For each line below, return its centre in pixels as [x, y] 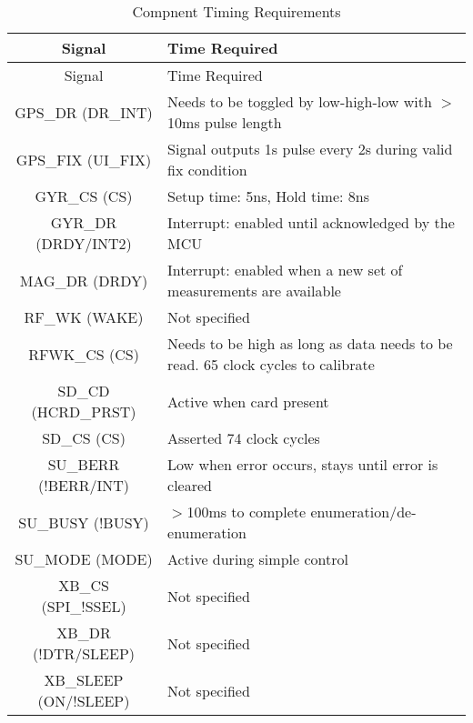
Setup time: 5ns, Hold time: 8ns [269, 196]
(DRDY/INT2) [84, 243]
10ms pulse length [225, 122]
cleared [190, 485]
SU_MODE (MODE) [84, 559]
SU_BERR [84, 464]
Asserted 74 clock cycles [244, 438]
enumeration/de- [363, 512]
